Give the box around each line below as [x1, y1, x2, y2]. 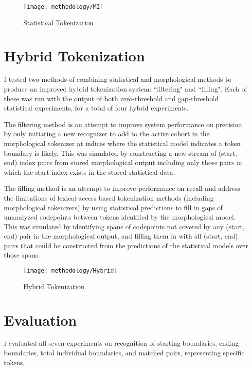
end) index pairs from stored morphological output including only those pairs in [4, 157, 242, 167]
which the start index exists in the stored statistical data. [4, 166, 175, 177]
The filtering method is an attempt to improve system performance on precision [4, 119, 242, 129]
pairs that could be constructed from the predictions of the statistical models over [4, 240, 248, 250]
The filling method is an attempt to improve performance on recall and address [4, 183, 240, 193]
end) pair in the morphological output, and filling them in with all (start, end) [4, 231, 238, 241]
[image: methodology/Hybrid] [23, 267, 118, 275]
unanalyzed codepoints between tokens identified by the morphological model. [4, 212, 236, 222]
